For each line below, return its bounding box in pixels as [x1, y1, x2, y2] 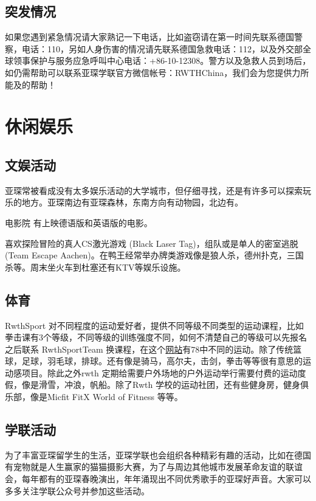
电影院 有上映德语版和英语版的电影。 [5, 216, 153, 229]
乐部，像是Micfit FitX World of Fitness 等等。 [5, 390, 183, 403]
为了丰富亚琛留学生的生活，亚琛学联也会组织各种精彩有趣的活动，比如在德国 [5, 448, 311, 461]
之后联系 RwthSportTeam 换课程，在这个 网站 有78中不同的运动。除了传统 [5, 342, 294, 355]
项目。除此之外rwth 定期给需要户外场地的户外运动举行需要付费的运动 [21, 366, 298, 379]
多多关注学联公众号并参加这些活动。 [5, 484, 149, 497]
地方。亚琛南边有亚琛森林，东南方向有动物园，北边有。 [21, 196, 243, 209]
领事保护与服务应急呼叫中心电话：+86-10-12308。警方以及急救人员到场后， [13, 54, 311, 67]
